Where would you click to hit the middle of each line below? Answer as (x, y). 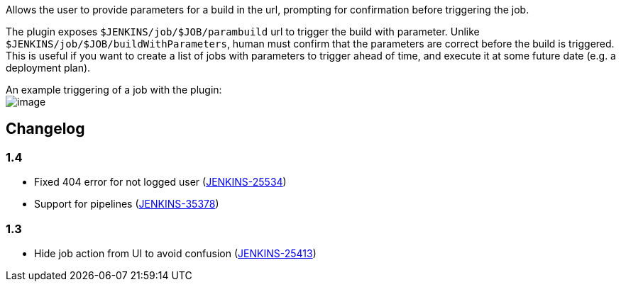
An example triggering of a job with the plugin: (114, 90)
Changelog (45, 129)
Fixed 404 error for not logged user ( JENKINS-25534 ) (160, 182)
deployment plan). (48, 68)
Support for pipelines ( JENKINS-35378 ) (127, 204)
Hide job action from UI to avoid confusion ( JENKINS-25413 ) (175, 253)
